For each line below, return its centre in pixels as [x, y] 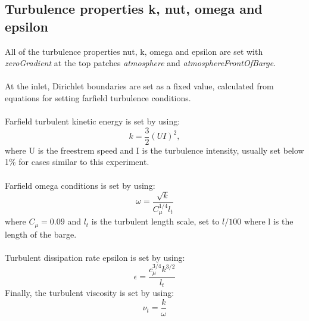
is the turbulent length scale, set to [155, 221]
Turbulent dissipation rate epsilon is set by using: [95, 257]
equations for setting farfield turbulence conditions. [98, 97]
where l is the [269, 221]
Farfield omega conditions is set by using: [80, 185]
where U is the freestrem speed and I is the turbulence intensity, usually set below [154, 150]
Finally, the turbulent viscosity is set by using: [90, 293]
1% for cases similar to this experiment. [77, 162]
